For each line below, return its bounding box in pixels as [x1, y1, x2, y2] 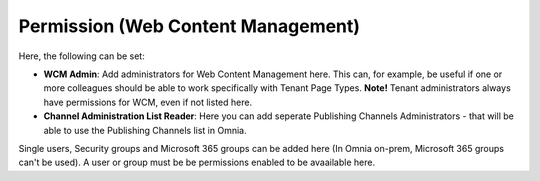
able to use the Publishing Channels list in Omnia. [43, 124, 247, 136]
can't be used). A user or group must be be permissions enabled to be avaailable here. [18, 156, 375, 169]
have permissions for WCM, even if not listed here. [43, 96, 253, 108]
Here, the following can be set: [18, 50, 145, 62]
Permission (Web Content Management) [18, 15, 360, 37]
